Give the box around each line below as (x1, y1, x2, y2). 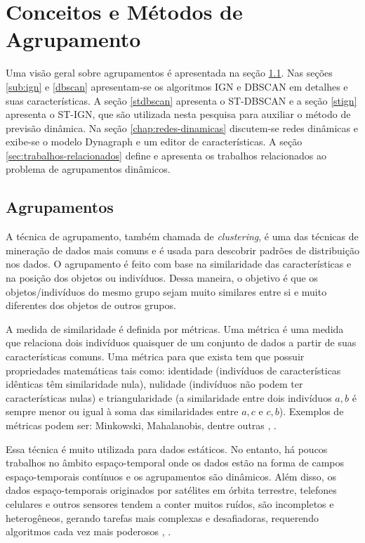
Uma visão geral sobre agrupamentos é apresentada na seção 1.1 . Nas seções (6, 65, 333, 80)
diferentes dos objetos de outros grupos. (6, 298, 176, 313)
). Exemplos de (279, 404, 344, 419)
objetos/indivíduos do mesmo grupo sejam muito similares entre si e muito (6, 284, 327, 299)
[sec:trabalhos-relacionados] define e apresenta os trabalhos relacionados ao (6, 148, 326, 162)
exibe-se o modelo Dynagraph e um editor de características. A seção (6, 134, 303, 149)
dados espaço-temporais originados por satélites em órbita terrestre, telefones (6, 483, 337, 497)
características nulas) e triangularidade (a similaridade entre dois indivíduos (6, 390, 332, 405)
